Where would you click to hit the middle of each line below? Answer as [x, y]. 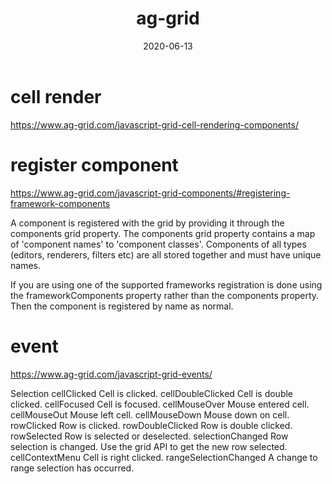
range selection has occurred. [72, 468]
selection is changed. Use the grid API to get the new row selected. [149, 446]
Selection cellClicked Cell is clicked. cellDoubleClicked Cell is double [152, 393]
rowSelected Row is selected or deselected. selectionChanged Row [149, 436]
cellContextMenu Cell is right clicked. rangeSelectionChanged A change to [164, 457]
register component [94, 164]
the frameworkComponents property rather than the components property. [165, 295]
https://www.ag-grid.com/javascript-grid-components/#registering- [150, 193]
